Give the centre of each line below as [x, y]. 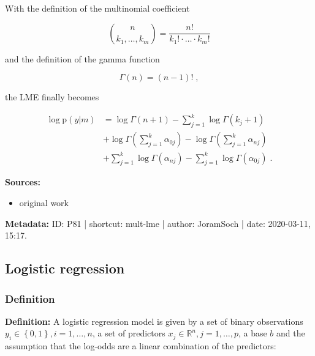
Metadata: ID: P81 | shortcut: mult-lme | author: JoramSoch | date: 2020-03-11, [158, 223]
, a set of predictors [129, 333]
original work [44, 203]
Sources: [23, 182]
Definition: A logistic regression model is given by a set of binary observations [154, 321]
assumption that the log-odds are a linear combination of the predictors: [141, 346]
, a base [252, 333]
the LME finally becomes [52, 97]
